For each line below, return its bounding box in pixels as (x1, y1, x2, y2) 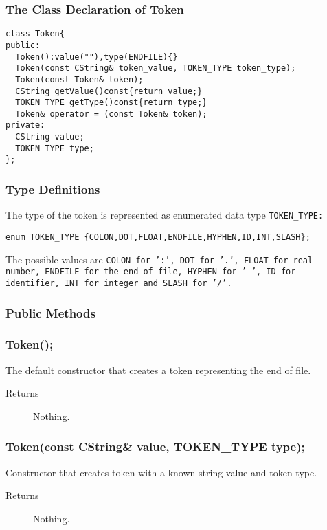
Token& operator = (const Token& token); (15, 109, 207, 119)
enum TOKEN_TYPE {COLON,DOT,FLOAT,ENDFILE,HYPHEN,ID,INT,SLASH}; (5, 232, 311, 242)
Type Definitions (5, 181, 100, 198)
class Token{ (5, 29, 65, 39)
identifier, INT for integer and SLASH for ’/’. (5, 278, 232, 288)
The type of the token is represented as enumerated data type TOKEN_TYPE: (5, 208, 324, 222)
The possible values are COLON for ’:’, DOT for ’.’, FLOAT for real (5, 252, 313, 266)
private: (5, 120, 45, 131)
